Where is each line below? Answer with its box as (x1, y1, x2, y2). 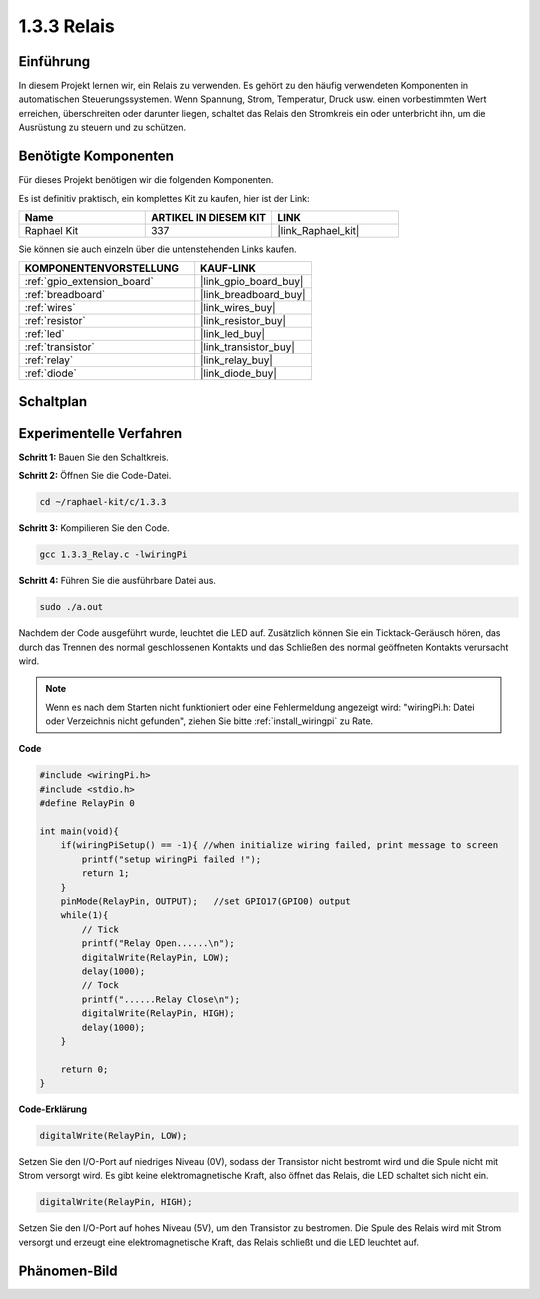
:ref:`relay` (24, 353, 74, 367)
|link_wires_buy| (200, 301, 276, 315)
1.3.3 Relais (18, 15, 115, 37)
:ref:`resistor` (24, 314, 86, 328)
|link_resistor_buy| (200, 314, 287, 328)
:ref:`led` (24, 327, 65, 341)
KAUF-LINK (200, 261, 257, 275)
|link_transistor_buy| (200, 340, 295, 354)
